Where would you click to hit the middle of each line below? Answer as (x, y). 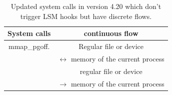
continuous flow (111, 33)
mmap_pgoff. (29, 46)
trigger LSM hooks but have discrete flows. (86, 16)
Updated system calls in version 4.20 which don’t (86, 6)
